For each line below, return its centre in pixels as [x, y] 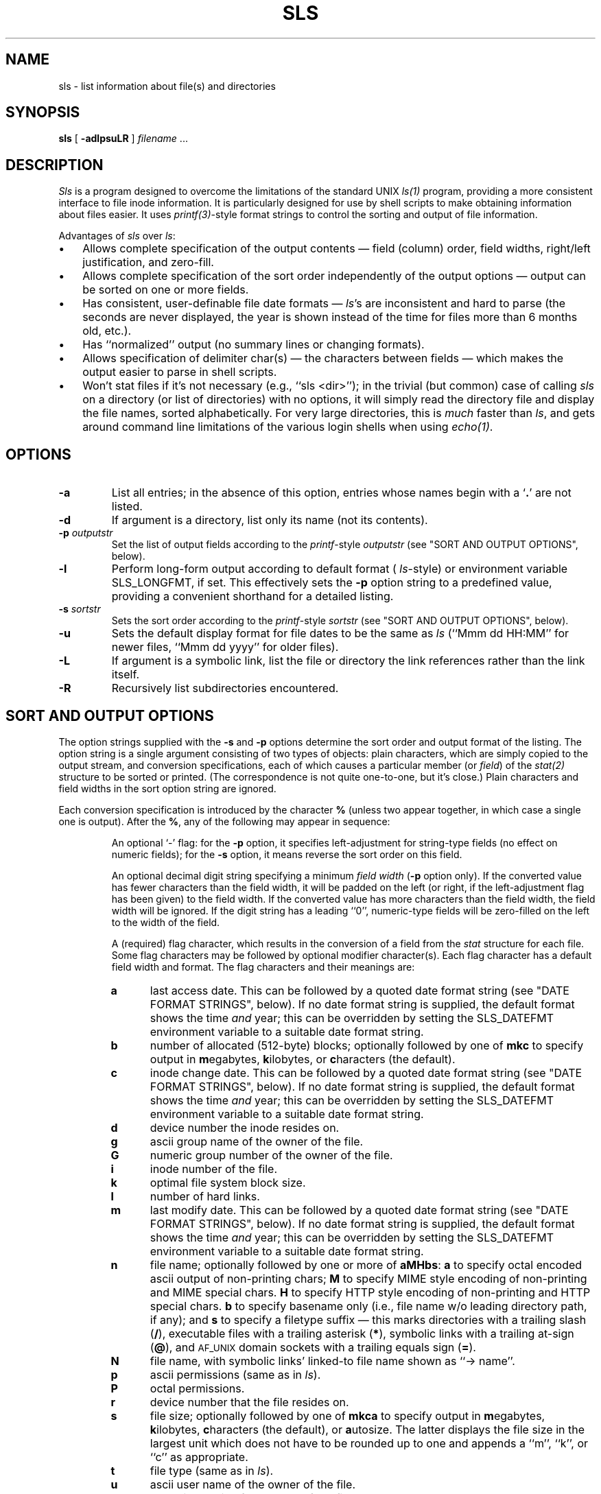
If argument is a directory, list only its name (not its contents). [270, 520]
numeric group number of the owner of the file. [271, 1155]
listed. [127, 507]
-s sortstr [80, 609]
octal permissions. [197, 1388]
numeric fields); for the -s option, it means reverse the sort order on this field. [287, 854]
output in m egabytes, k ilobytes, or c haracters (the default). [303, 1059]
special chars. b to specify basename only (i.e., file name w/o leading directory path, [368, 1306]
